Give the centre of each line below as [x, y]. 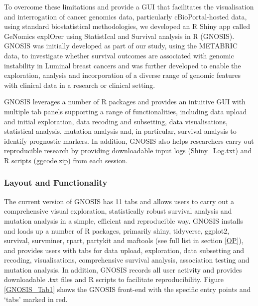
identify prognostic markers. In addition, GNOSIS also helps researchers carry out [129, 141]
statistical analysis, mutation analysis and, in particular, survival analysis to [120, 131]
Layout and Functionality [56, 182]
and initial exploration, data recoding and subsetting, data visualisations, [116, 121]
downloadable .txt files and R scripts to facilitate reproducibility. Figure [114, 279]
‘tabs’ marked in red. [36, 299]
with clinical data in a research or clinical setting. [80, 85]
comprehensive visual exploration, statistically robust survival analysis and [118, 211]
